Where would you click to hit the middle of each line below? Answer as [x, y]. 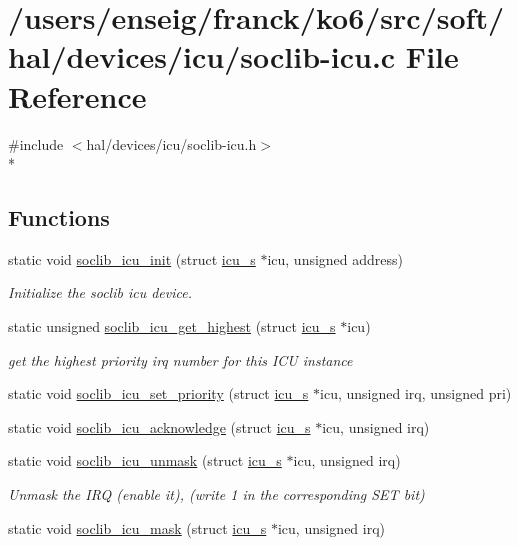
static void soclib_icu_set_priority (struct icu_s [158, 393]
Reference [77, 95]
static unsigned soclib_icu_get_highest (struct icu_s [172, 326]
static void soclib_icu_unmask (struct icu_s [145, 460]
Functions [59, 217]
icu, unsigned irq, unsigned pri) [416, 393]
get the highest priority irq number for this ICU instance [180, 359]
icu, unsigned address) [335, 258]
